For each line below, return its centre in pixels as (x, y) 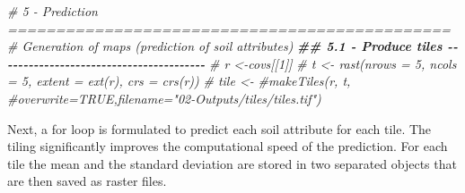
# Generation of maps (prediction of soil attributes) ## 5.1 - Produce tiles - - (232, 46)
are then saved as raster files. (87, 181)
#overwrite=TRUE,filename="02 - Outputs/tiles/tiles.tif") (164, 98)
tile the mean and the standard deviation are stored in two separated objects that (232, 163)
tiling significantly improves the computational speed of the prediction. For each (228, 146)
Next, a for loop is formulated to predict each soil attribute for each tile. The (219, 128)
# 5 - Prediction (53, 11)
